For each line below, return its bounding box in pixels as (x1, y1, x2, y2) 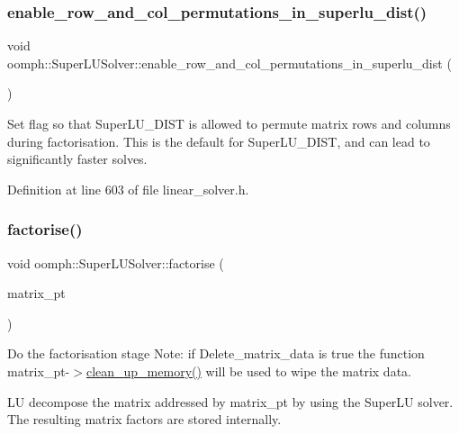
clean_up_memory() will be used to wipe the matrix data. (85, 361, 411, 380)
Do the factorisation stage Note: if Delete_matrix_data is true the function (7, 344, 425, 363)
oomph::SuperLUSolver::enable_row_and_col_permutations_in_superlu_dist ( (7, 53, 452, 72)
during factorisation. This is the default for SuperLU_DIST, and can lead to (7, 131, 430, 150)
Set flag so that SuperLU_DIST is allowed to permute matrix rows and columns (7, 114, 451, 132)
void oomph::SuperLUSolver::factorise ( (7, 253, 224, 272)
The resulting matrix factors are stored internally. (7, 410, 282, 429)
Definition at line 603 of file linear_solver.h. (7, 179, 249, 198)
